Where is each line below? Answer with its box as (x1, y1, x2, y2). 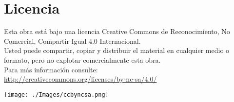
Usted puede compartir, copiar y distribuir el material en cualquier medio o (4, 45, 230, 55)
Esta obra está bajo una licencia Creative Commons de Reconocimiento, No (4, 26, 230, 36)
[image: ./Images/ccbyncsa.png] (4, 91, 109, 98)
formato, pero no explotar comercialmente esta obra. (4, 54, 161, 65)
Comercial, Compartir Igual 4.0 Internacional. (4, 35, 141, 46)
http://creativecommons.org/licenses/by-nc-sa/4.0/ (4, 74, 157, 84)
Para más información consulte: (4, 64, 98, 74)
